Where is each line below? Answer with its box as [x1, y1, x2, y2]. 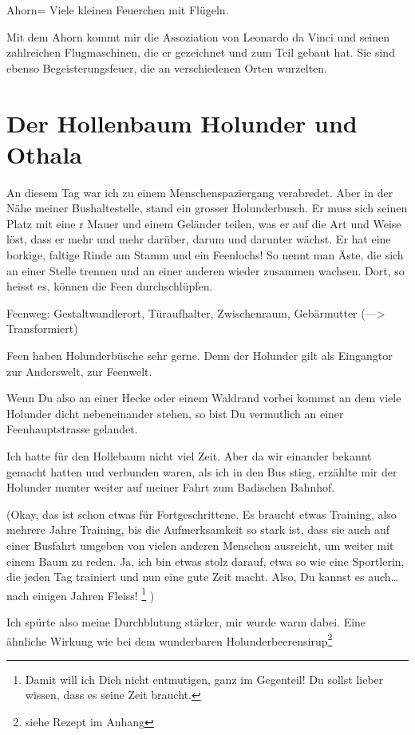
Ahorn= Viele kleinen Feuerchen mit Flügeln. [6, 2, 229, 18]
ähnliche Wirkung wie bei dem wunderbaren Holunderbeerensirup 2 [6, 630, 333, 649]
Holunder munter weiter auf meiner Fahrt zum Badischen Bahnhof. [6, 479, 335, 496]
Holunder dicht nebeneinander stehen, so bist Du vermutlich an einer [6, 405, 344, 421]
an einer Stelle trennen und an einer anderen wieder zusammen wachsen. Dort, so [6, 262, 405, 279]
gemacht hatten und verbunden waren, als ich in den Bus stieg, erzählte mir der [6, 463, 397, 480]
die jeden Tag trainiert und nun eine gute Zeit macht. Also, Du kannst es [6, 568, 365, 585]
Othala [6, 137, 82, 170]
